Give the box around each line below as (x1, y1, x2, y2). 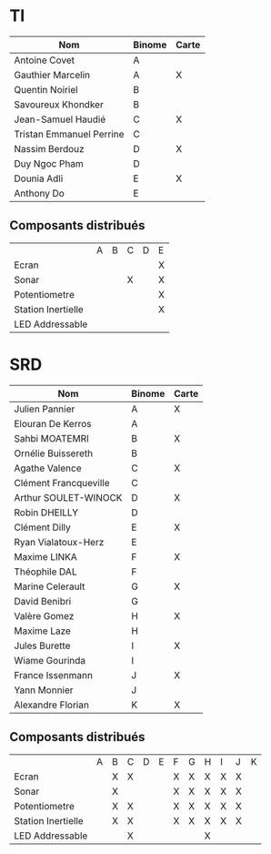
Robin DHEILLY (14, 506, 79, 519)
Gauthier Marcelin (14, 68, 91, 81)
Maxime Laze (14, 625, 71, 637)
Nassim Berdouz (14, 142, 85, 155)
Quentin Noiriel (14, 83, 79, 96)
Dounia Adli (14, 172, 64, 185)
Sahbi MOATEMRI (14, 432, 89, 444)
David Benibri (14, 595, 72, 607)
